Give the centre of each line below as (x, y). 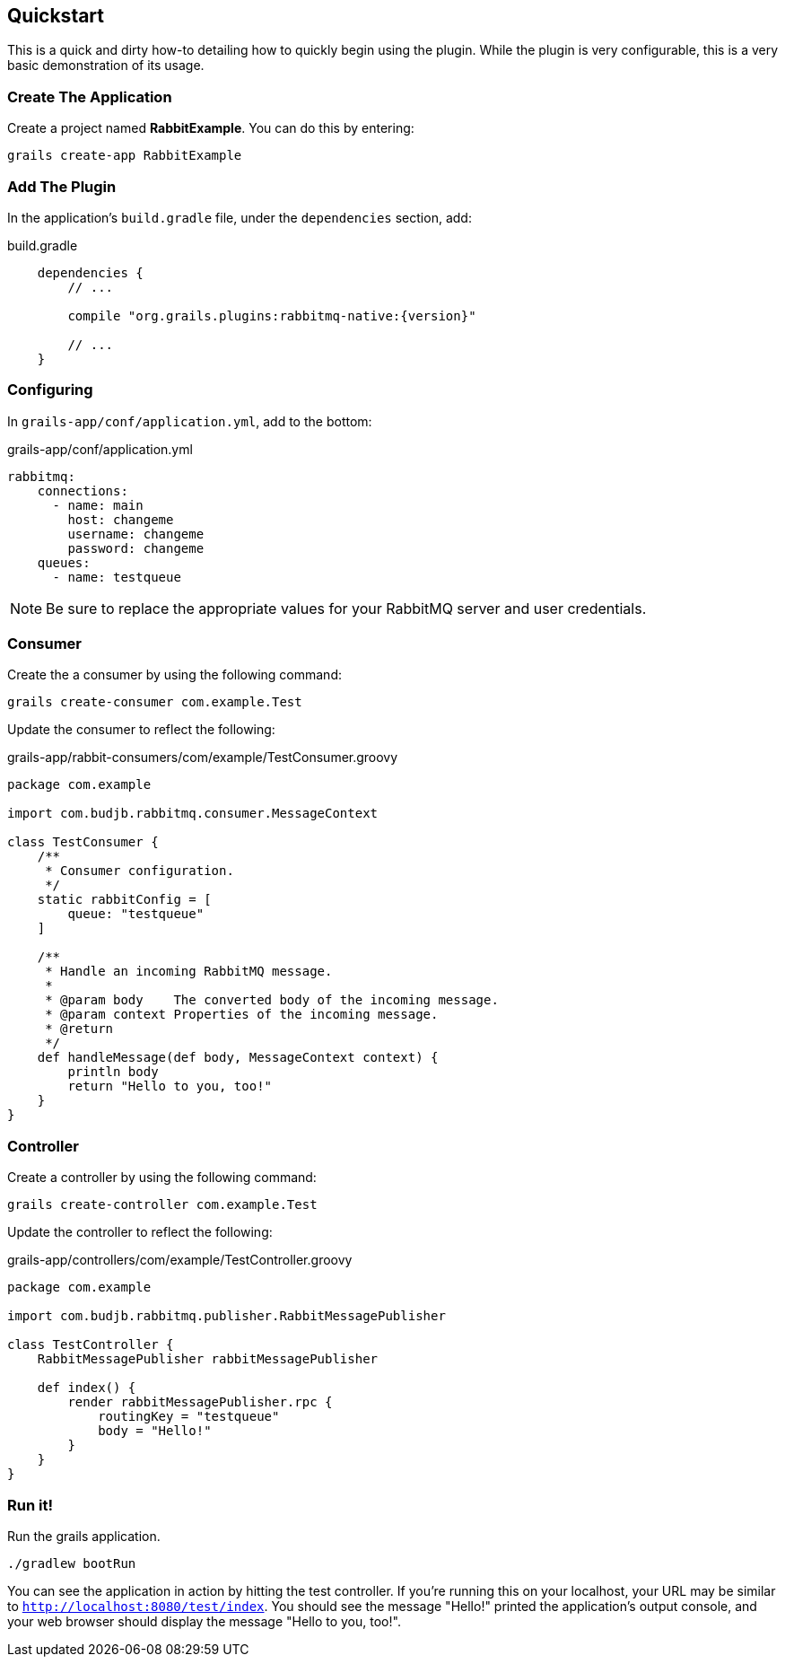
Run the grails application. (84, 1536)
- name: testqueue (117, 577)
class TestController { (91, 1345)
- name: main (98, 505)
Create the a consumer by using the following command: (174, 675)
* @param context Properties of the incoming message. (242, 1015)
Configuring (50, 390)
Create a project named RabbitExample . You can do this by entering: (211, 128)
